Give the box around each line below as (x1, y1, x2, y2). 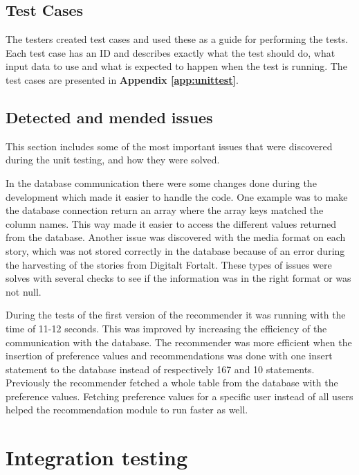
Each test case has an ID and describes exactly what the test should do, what (6, 45, 335, 60)
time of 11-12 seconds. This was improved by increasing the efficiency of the (6, 321, 327, 335)
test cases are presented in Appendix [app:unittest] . (6, 72, 239, 87)
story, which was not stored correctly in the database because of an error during (6, 243, 345, 258)
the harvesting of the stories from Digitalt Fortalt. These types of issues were (6, 257, 332, 271)
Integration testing (6, 443, 188, 472)
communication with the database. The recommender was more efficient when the (6, 334, 352, 349)
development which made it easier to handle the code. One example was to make (6, 189, 348, 204)
